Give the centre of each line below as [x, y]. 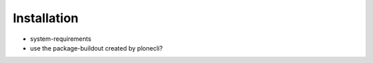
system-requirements [61, 39]
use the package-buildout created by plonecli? [96, 48]
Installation [46, 18]
